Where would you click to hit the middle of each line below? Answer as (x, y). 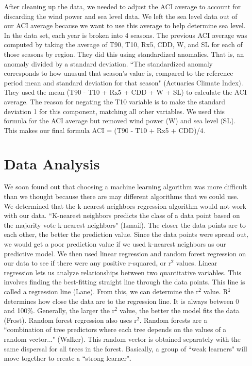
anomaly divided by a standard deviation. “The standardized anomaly (109, 63)
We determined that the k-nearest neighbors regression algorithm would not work (125, 206)
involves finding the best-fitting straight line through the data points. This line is (125, 282)
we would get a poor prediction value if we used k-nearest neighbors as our (115, 244)
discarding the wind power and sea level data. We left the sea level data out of (121, 16)
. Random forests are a (173, 320)
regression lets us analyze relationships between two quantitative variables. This (123, 272)
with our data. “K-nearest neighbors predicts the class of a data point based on (122, 215)
